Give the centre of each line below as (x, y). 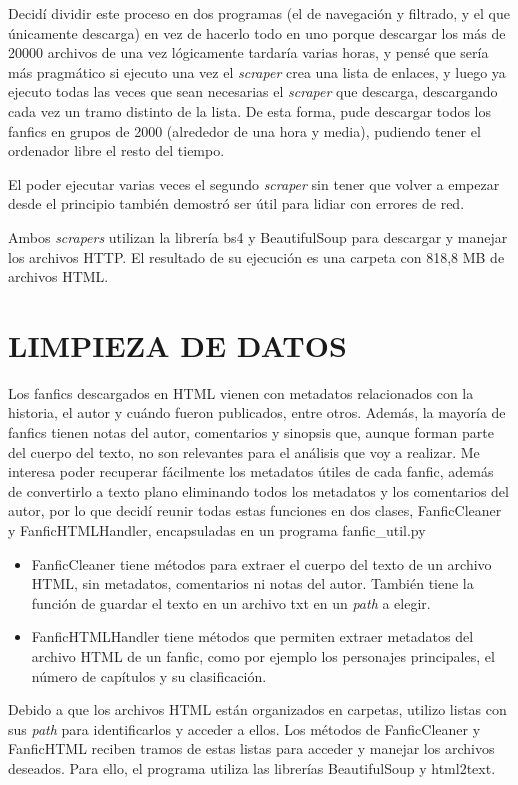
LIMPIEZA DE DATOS (177, 344)
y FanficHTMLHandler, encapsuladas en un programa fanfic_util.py (217, 530)
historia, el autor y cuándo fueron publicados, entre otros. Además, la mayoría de (257, 412)
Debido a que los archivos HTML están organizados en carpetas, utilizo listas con (257, 709)
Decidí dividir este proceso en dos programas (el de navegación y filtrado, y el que (259, 13)
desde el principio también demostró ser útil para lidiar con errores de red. (236, 203)
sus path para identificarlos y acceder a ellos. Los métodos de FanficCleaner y (244, 728)
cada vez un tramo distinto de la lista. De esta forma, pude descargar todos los (249, 110)
